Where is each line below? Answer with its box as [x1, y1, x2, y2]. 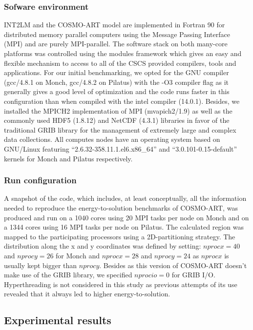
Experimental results [4, 312, 111, 328]
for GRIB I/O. [171, 270, 215, 280]
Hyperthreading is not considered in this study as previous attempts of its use [4, 279, 237, 289]
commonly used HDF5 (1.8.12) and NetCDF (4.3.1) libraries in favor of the [4, 115, 230, 125]
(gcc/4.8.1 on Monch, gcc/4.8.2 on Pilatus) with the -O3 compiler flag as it [4, 77, 229, 87]
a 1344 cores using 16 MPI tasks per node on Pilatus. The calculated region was [4, 222, 244, 232]
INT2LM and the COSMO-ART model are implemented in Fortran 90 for [4, 19, 225, 30]
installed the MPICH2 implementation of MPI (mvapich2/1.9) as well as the [4, 105, 232, 116]
